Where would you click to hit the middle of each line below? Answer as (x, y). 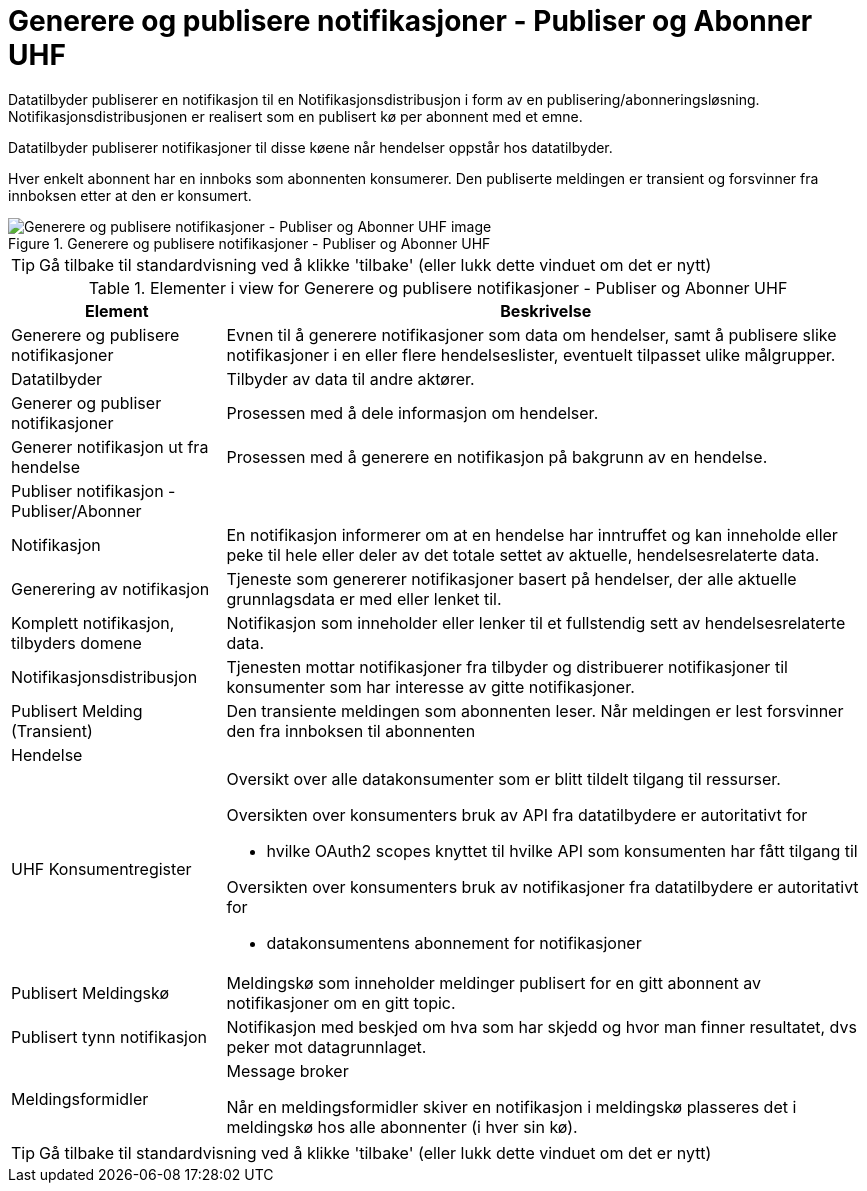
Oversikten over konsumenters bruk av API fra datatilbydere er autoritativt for (517, 814)
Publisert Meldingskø (90, 992)
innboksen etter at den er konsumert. (130, 195)
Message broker (287, 1070)
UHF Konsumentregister (101, 868)
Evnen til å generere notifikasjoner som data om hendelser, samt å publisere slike (531, 334)
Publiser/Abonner (76, 510)
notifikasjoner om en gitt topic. (341, 1002)
